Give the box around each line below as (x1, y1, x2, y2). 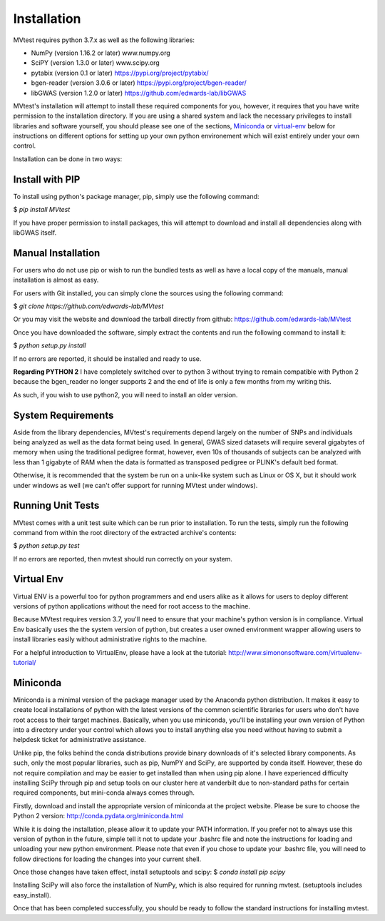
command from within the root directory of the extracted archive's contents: (13, 528, 237, 536)
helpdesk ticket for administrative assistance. (13, 736, 146, 744)
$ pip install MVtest (13, 205, 71, 214)
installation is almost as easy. (13, 275, 99, 285)
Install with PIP (13, 173, 81, 185)
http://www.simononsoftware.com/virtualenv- (228, 648, 363, 656)
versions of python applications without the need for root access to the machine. (13, 601, 251, 610)
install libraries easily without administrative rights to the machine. (13, 635, 207, 643)
